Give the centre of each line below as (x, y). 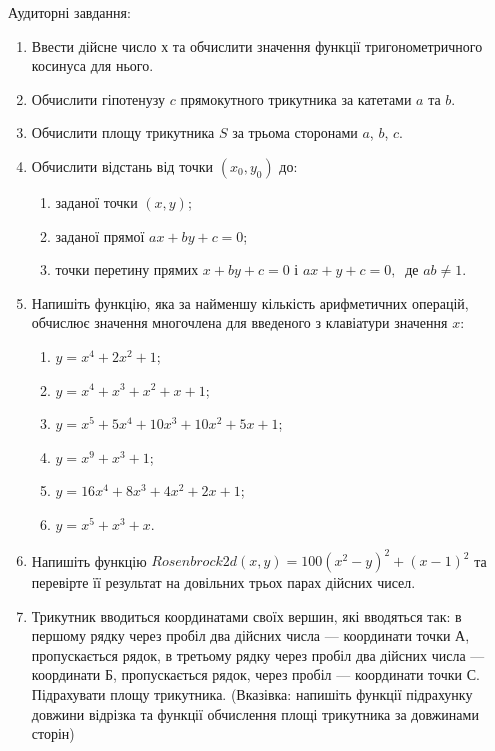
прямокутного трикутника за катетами (296, 98)
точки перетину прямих (127, 269)
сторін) (53, 733)
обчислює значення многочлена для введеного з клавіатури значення (239, 322)
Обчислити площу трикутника (123, 132)
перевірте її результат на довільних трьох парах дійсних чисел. (223, 582)
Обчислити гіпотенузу (98, 98)
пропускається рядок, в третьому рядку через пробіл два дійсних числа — (258, 654)
